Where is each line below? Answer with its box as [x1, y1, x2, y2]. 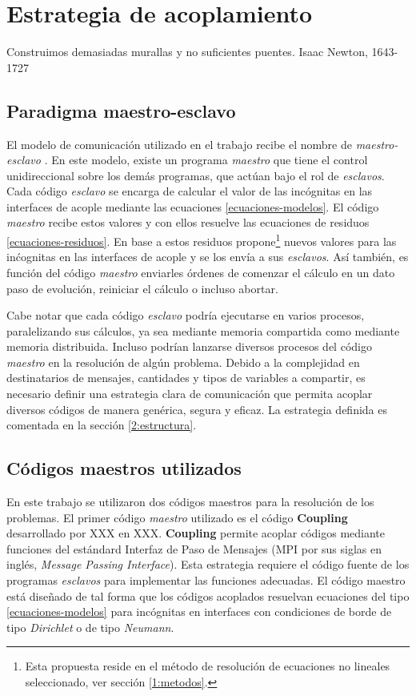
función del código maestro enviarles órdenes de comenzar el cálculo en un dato [6, 264, 395, 280]
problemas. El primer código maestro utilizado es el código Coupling [6, 509, 348, 525]
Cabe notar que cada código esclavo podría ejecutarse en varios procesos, [6, 307, 365, 324]
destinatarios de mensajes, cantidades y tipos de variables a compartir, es [6, 369, 366, 386]
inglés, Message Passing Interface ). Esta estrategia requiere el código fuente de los [6, 556, 410, 573]
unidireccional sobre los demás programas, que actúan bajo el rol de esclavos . [6, 167, 385, 183]
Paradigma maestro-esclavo [6, 98, 236, 123]
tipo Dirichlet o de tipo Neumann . [6, 618, 174, 635]
